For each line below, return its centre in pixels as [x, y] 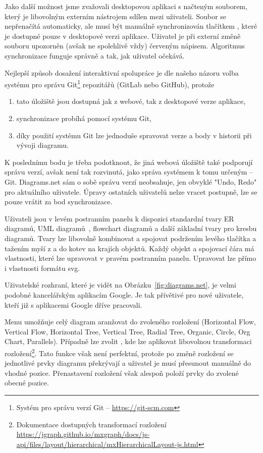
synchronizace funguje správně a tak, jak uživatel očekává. [95, 55]
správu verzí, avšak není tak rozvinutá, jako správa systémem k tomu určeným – [129, 172]
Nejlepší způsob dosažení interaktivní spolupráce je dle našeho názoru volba [122, 72]
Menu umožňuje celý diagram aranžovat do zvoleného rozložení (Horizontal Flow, [130, 322]
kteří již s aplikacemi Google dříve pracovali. [73, 304]
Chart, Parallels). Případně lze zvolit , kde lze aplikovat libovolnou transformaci [128, 341]
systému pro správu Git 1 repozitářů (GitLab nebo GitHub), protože [110, 83]
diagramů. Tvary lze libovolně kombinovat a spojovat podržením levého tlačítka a [130, 238]
